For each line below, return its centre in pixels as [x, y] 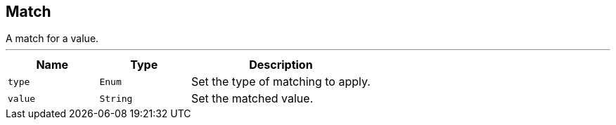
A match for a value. [52, 39]
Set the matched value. [252, 99]
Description [281, 65]
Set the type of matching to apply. [281, 82]
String [116, 98]
